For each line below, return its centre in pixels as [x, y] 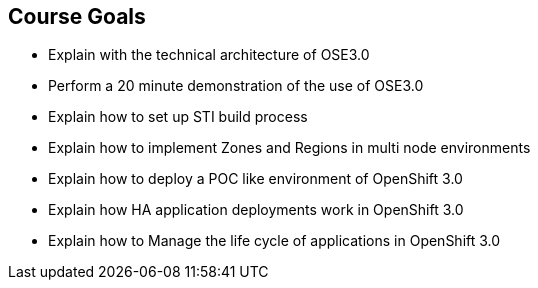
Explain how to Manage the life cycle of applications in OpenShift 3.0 [274, 241]
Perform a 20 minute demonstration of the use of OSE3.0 [236, 86]
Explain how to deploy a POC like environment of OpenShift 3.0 [255, 179]
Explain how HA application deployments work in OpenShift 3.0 [256, 210]
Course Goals [77, 16]
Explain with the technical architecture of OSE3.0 [209, 55]
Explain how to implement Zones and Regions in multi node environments [289, 148]
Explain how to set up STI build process [178, 117]
